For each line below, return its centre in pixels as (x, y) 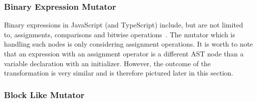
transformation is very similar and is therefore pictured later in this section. (119, 73)
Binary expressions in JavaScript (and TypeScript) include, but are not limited (124, 25)
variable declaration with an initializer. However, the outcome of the (107, 63)
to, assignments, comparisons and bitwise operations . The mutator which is (120, 34)
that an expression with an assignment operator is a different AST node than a (124, 53)
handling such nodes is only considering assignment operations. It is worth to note (128, 44)
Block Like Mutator (44, 94)
